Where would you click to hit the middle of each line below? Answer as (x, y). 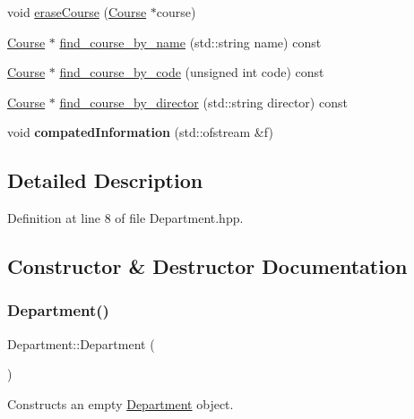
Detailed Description (105, 180)
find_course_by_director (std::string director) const (203, 102)
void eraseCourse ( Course (77, 12)
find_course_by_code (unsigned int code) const (192, 72)
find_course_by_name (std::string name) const (190, 42)
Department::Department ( (81, 343)
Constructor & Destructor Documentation (207, 266)
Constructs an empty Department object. (121, 403)
